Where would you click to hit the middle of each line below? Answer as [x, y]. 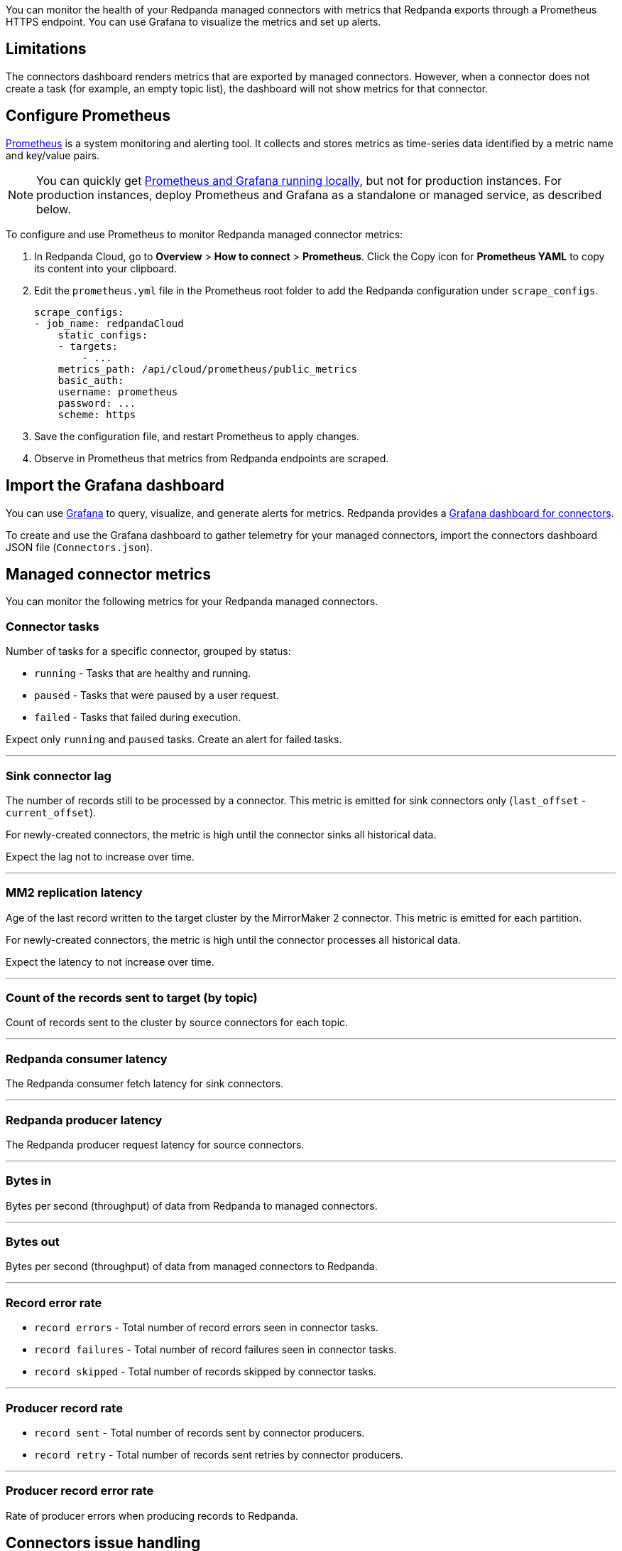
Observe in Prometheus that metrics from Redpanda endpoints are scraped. [212, 458]
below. [54, 209]
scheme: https [97, 414]
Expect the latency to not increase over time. [110, 961]
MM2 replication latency [74, 893]
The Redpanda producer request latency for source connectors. [155, 1144]
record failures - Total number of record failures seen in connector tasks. [215, 1350]
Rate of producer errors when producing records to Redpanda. [152, 1515]
